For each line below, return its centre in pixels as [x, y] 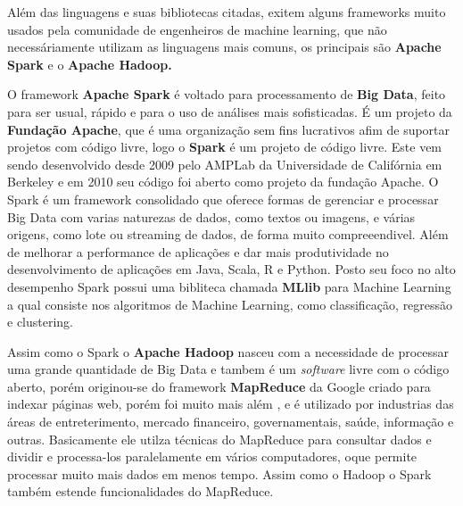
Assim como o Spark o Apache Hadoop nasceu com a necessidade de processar [228, 351]
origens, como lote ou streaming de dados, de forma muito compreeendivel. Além [228, 234]
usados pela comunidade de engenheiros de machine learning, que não [197, 29]
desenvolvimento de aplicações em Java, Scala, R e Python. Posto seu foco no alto [231, 269]
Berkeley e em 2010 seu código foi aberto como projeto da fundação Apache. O [223, 182]
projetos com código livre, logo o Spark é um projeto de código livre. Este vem [225, 147]
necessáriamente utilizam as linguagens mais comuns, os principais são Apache [224, 47]
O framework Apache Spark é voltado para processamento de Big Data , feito [227, 94]
